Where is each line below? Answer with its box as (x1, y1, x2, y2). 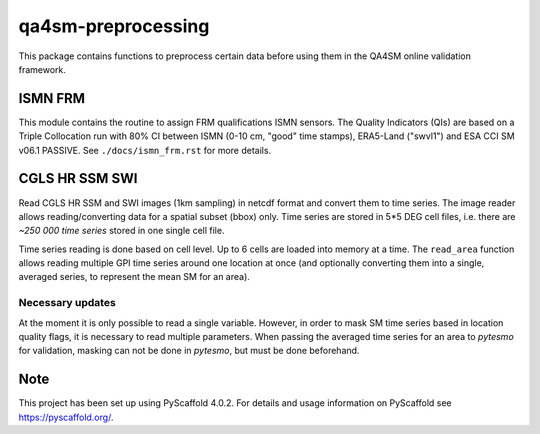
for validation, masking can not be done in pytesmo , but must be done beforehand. (18, 345, 360, 357)
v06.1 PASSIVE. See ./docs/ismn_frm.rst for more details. (18, 144, 272, 156)
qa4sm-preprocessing (18, 15, 210, 37)
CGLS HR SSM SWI (18, 170, 138, 187)
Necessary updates (18, 296, 117, 310)
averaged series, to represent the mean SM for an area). (18, 271, 250, 283)
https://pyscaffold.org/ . (18, 411, 114, 423)
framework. (18, 63, 67, 75)
